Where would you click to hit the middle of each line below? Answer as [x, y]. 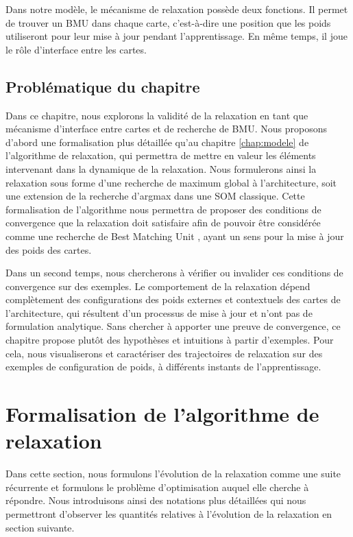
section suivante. [40, 527]
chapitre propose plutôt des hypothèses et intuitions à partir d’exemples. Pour [170, 340]
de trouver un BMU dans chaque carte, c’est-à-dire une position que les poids [168, 22]
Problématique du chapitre [103, 86]
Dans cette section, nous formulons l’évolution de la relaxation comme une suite [173, 474]
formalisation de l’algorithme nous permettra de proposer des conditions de [163, 209]
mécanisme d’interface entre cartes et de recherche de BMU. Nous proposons [166, 129]
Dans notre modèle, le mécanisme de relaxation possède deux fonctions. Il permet [177, 9]
